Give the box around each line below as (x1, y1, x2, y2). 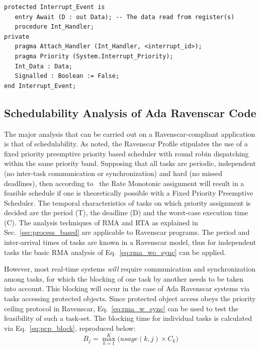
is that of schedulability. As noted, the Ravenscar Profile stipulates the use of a (4, 138, 248, 149)
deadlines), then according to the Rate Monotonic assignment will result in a (4, 178, 244, 188)
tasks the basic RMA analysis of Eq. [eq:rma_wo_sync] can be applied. (4, 246, 226, 257)
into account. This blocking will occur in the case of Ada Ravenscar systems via (4, 283, 250, 294)
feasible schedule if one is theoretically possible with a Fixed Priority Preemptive (4, 188, 253, 198)
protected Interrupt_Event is (4, 4, 105, 11)
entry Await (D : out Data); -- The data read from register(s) (15, 13, 235, 21)
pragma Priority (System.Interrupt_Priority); (15, 52, 174, 60)
